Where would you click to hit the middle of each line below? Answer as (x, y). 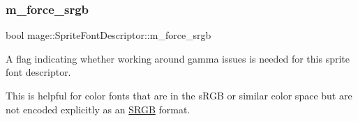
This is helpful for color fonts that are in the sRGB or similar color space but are (179, 95)
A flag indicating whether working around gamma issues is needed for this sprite (178, 58)
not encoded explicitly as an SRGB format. (98, 109)
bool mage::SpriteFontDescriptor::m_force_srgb (109, 35)
